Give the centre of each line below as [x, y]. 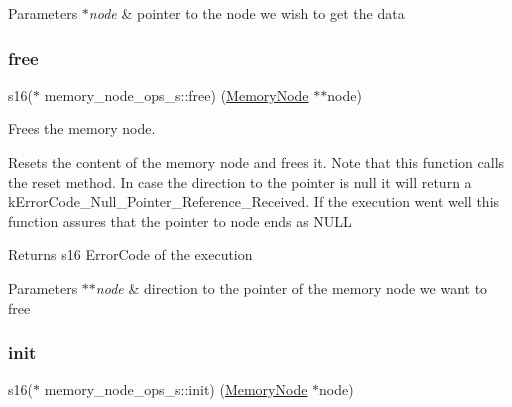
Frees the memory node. [82, 128]
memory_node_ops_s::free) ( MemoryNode [176, 94]
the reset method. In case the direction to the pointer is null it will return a [240, 181]
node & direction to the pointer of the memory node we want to [291, 287]
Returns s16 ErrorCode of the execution [130, 254]
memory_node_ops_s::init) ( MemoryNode [176, 389]
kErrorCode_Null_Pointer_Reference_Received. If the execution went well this [254, 201]
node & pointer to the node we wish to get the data [246, 13]
